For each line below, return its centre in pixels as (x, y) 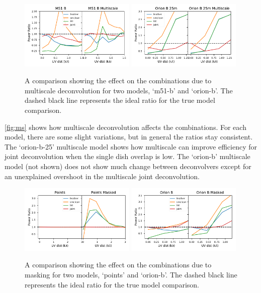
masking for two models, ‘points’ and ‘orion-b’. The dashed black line (131, 274)
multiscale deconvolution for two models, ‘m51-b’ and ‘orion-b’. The (129, 90)
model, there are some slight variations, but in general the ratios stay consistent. (129, 137)
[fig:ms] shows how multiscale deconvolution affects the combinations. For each (125, 127)
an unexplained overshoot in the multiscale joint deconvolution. (102, 176)
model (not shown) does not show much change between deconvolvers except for (128, 166)
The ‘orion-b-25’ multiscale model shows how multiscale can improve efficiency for (131, 146)
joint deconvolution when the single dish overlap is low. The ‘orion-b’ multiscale (127, 156)
